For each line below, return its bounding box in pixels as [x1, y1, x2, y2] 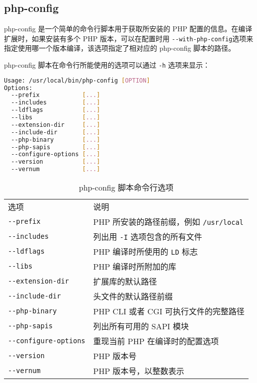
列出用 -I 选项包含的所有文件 [93, 231, 202, 243]
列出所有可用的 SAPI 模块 [93, 320, 189, 332]
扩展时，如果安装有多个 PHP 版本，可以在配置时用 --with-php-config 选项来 [4, 33, 254, 43]
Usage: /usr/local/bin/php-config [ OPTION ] [4, 77, 150, 84]
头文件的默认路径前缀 [93, 290, 173, 302]
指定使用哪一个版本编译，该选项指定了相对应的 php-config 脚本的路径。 [4, 43, 236, 53]
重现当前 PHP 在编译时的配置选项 [93, 335, 219, 347]
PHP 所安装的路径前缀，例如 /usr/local [93, 216, 244, 228]
